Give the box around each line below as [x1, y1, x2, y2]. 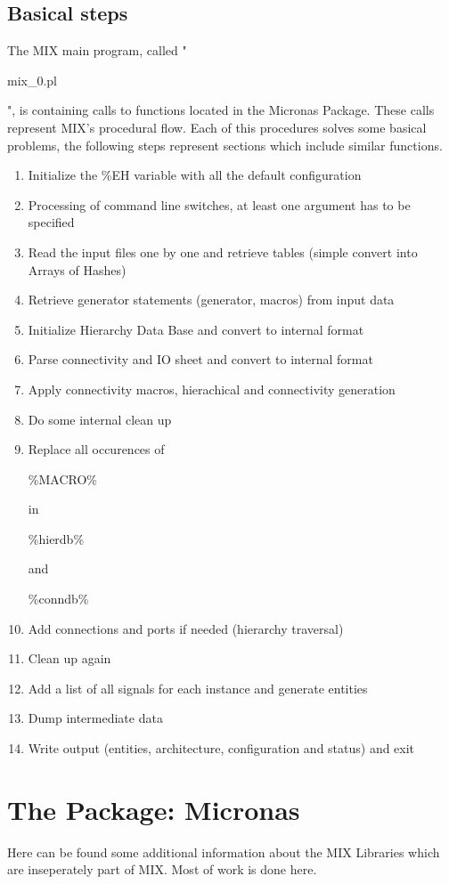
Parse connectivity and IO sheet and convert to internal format [28, 350, 373, 369]
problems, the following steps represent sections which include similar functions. [7, 135, 443, 154]
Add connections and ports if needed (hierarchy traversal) [28, 619, 344, 637]
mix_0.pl [7, 70, 58, 89]
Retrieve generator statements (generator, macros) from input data [28, 290, 395, 309]
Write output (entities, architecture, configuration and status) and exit [28, 739, 415, 758]
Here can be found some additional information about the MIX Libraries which [7, 842, 440, 861]
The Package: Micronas [7, 791, 300, 827]
